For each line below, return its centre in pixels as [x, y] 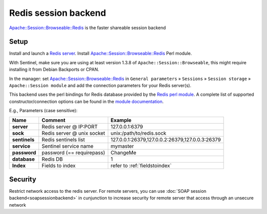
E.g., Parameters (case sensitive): [43, 111]
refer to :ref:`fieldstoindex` [141, 166]
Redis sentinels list [63, 139]
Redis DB [52, 159]
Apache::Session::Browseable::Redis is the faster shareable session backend [88, 28]
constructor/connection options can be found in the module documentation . [87, 101]
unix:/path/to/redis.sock [138, 133]
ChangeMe [123, 152]
